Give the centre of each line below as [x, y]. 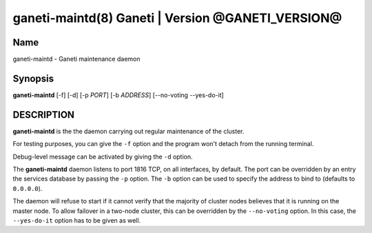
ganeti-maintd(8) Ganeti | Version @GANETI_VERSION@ [177, 18]
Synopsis [33, 78]
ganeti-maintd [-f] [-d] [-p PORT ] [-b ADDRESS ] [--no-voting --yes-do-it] [118, 95]
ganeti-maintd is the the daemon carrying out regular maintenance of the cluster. [128, 131]
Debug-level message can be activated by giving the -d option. [103, 156]
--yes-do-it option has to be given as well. [77, 220]
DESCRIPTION [44, 115]
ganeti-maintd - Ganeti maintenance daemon [76, 59]
